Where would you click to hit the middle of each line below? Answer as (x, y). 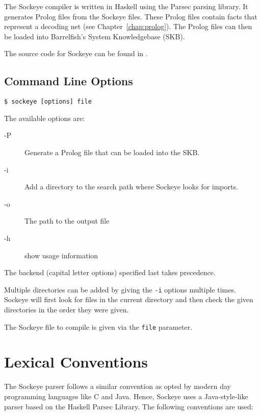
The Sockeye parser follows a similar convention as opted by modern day (118, 386)
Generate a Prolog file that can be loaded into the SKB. (112, 152)
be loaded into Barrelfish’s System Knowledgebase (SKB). (95, 36)
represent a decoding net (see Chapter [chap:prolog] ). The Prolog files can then (128, 26)
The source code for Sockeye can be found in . (76, 53)
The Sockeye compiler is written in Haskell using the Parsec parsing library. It (126, 6)
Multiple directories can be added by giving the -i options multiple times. (120, 289)
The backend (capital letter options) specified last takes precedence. (110, 272)
